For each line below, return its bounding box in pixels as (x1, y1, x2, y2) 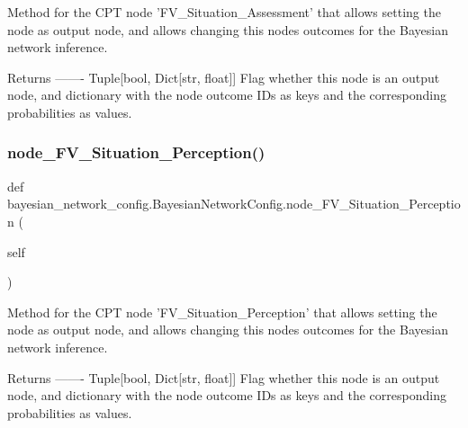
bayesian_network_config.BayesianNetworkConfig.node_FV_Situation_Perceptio (7, 194, 461, 213)
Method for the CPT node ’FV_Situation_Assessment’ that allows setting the (7, 3, 441, 21)
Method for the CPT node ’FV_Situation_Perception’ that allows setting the (7, 302, 437, 321)
